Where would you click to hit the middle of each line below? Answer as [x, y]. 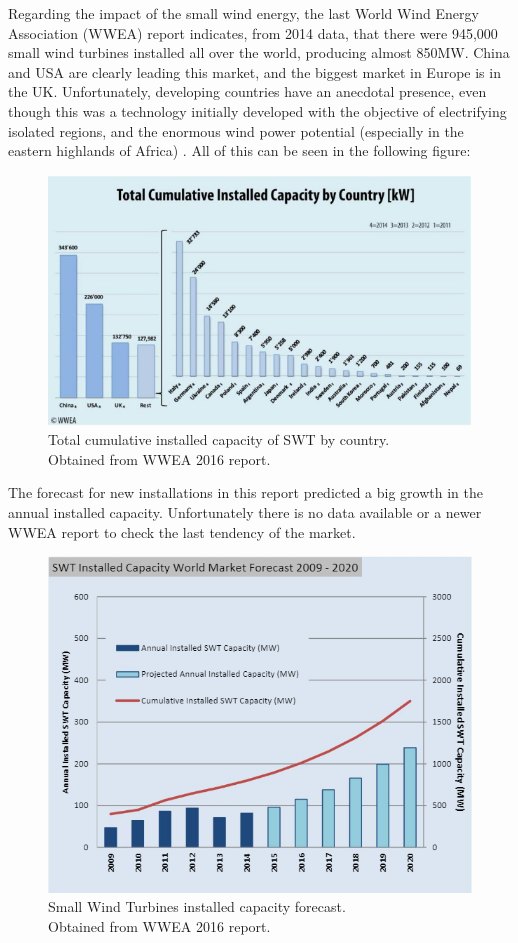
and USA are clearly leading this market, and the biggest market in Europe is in [254, 71]
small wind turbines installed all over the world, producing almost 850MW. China [259, 52]
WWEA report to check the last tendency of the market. [182, 531]
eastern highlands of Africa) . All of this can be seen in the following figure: [239, 150]
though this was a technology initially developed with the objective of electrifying [257, 110]
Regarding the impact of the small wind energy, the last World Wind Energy [243, 13]
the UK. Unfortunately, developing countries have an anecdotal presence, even [247, 91]
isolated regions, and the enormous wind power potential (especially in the [236, 130]
